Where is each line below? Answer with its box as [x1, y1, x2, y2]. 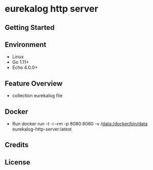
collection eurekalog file [12, 93, 63, 99]
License [5, 158, 30, 166]
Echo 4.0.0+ [12, 64, 38, 71]
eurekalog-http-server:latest [12, 126, 72, 132]
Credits [5, 141, 29, 149]
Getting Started [5, 23, 55, 32]
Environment [5, 40, 47, 49]
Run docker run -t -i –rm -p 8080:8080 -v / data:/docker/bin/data [12, 121, 148, 127]
